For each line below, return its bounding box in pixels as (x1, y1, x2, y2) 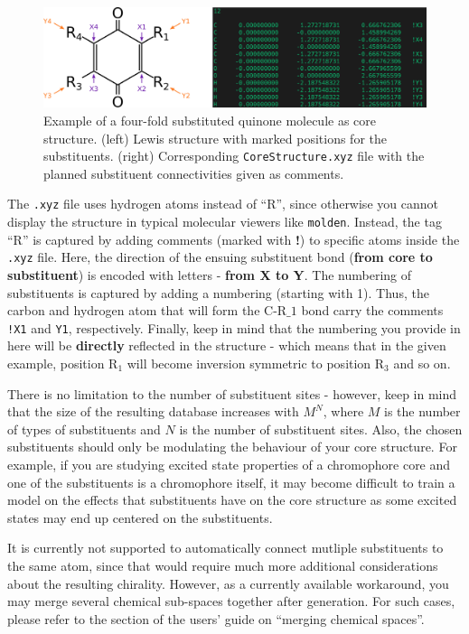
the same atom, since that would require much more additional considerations (7, 555, 438, 574)
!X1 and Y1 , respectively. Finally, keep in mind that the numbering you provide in (7, 318, 461, 337)
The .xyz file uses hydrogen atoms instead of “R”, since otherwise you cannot (7, 194, 438, 213)
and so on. (393, 354, 451, 372)
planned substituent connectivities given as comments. (43, 163, 344, 182)
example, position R (7, 354, 118, 372)
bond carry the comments (301, 301, 444, 320)
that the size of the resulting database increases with (7, 402, 299, 421)
